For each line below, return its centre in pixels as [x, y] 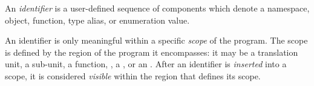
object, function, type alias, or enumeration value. [97, 20]
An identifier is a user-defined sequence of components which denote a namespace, [157, 8]
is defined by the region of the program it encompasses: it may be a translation [152, 52]
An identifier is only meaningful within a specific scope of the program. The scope [156, 40]
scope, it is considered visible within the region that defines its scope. [133, 76]
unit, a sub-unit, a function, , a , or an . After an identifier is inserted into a [146, 64]
